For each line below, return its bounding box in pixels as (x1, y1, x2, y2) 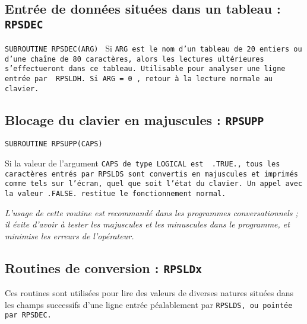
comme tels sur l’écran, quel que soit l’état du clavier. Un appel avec (5, 179, 303, 188)
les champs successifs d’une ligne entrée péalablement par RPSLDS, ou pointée (5, 298, 293, 310)
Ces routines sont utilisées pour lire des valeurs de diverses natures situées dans (5, 287, 294, 299)
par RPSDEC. (5, 311, 52, 320)
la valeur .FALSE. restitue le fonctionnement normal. (5, 189, 226, 198)
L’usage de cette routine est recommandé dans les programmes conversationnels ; (5, 206, 298, 219)
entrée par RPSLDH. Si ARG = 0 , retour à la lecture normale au (5, 75, 273, 84)
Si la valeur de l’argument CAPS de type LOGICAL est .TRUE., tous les (5, 156, 280, 169)
